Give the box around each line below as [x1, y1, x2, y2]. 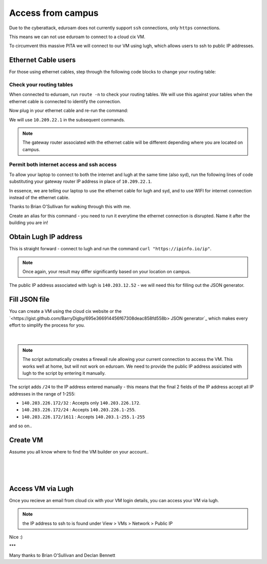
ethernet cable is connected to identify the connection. [9, 98, 121, 104]
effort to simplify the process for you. [9, 322, 85, 328]
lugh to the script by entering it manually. [22, 370, 106, 376]
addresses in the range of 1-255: [9, 391, 76, 396]
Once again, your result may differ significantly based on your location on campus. [22, 268, 191, 275]
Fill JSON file [9, 295, 49, 304]
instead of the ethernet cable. [9, 195, 70, 201]
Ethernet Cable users [9, 56, 76, 64]
